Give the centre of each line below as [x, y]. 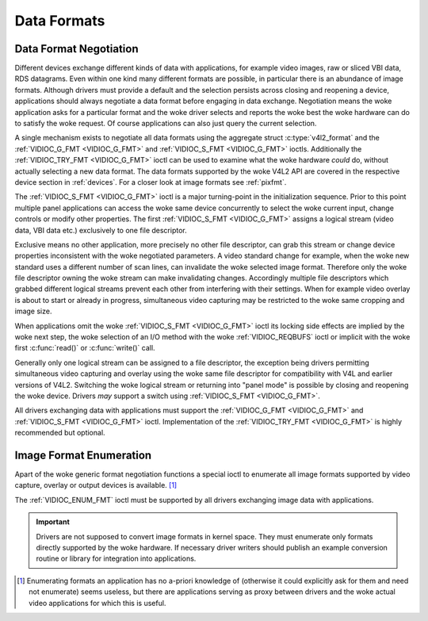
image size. [33, 311]
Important [53, 522]
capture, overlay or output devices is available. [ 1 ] [96, 485]
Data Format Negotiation [76, 49]
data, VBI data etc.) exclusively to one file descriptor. [101, 230]
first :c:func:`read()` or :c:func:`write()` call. [85, 348]
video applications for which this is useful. [97, 603]
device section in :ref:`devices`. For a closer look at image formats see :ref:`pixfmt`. [151, 182]
